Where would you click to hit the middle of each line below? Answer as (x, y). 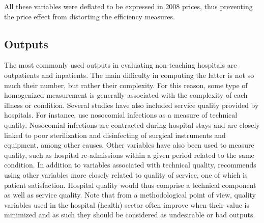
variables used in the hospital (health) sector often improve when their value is (127, 204)
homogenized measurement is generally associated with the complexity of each (126, 95)
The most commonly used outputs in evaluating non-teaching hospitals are (121, 65)
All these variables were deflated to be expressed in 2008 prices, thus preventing (128, 6)
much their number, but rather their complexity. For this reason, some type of (126, 85)
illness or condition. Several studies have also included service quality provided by (131, 105)
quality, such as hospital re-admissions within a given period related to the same (129, 155)
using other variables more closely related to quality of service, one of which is (126, 174)
